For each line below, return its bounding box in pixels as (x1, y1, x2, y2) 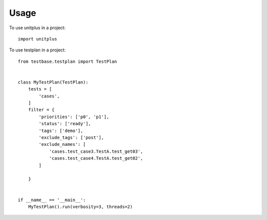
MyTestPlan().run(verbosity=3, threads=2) (28, 204, 133, 210)
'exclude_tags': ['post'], (39, 135, 104, 140)
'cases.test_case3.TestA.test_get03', (49, 148, 143, 154)
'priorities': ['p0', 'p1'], (39, 114, 110, 120)
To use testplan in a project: (9, 47, 66, 53)
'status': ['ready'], (39, 121, 91, 127)
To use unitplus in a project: (9, 25, 66, 31)
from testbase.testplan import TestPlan (18, 58, 117, 64)
